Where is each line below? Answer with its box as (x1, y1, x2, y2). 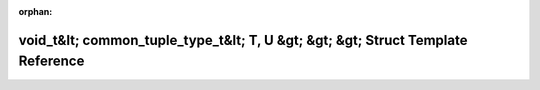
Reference (18, 53, 85, 70)
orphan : (18, 6, 53, 17)
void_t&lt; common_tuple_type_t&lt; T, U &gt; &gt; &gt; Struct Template (18, 31, 468, 49)
